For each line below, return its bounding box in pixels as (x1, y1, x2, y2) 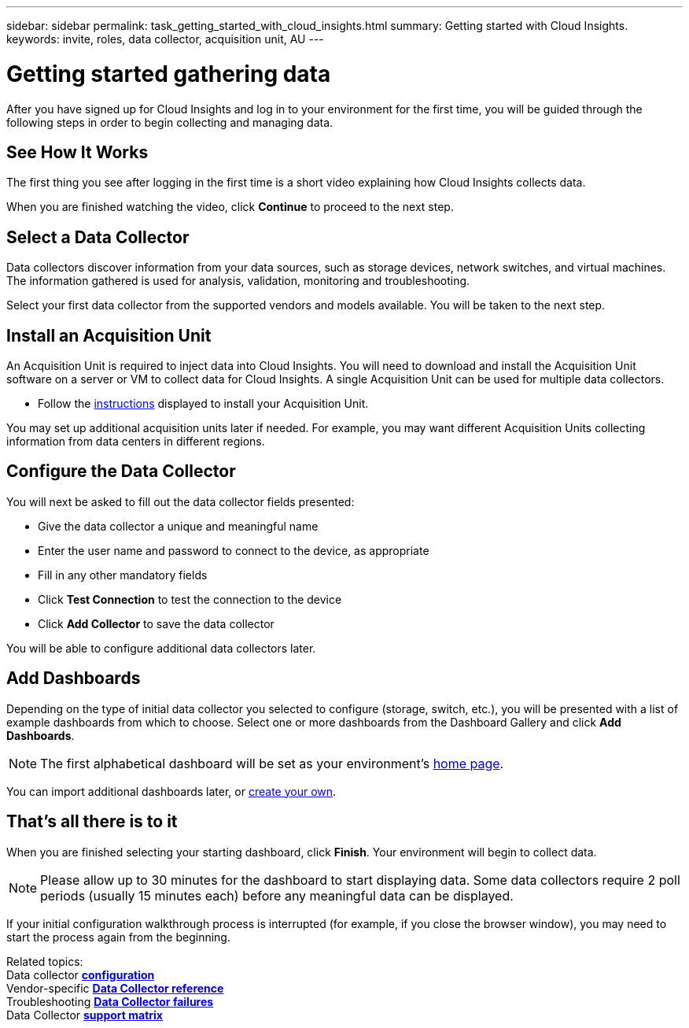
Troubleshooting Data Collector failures (6, 994, 214, 1008)
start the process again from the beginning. (6, 930, 230, 944)
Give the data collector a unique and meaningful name (38, 519, 319, 533)
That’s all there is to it (6, 812, 178, 832)
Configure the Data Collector (6, 461, 236, 482)
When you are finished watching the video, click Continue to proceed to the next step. (6, 200, 454, 214)
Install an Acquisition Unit (6, 325, 212, 346)
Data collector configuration (6, 967, 155, 982)
